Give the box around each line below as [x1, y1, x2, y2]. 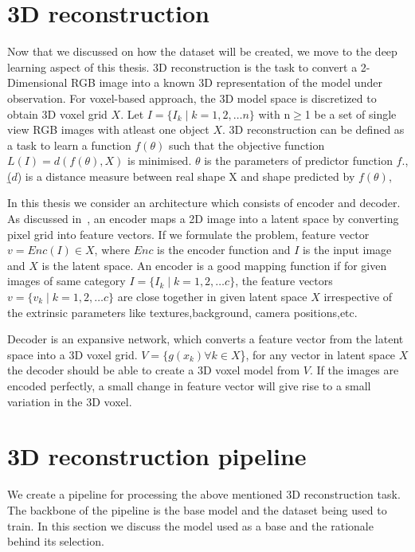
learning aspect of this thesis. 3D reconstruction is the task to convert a [7, 58, 358, 75]
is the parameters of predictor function [204, 152, 393, 169]
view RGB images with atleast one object [7, 121, 209, 138]
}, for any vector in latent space [240, 346, 396, 362]
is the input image [302, 241, 392, 258]
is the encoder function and [157, 241, 291, 258]
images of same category [7, 272, 126, 289]
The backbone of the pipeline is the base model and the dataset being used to [7, 501, 387, 518]
